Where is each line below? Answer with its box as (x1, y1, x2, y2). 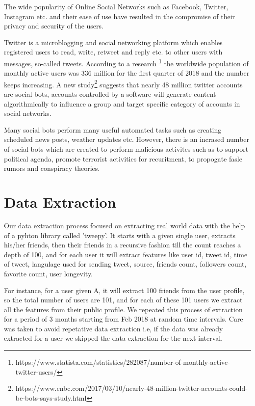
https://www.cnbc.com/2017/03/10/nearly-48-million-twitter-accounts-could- (15, 383, 248, 393)
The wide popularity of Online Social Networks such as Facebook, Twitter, (4, 1, 229, 11)
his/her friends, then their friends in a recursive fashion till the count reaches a (4, 240, 241, 250)
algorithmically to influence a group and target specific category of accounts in (4, 98, 240, 108)
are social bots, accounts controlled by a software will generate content (4, 89, 216, 99)
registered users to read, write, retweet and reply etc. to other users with (4, 47, 223, 57)
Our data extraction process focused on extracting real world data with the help (4, 220, 245, 230)
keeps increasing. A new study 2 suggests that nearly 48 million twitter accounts (4, 78, 243, 89)
